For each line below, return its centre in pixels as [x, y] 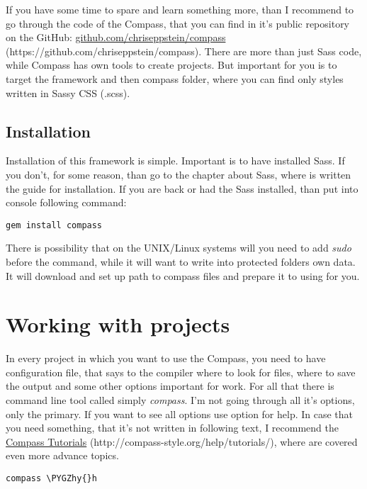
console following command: [66, 202]
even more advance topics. [62, 455]
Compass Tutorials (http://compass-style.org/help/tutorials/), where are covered [182, 441]
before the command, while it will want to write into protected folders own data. [181, 261]
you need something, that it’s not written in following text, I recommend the [173, 428]
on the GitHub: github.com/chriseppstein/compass [116, 37]
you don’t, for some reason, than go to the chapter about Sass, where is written [179, 174]
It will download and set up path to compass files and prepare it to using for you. [183, 275]
